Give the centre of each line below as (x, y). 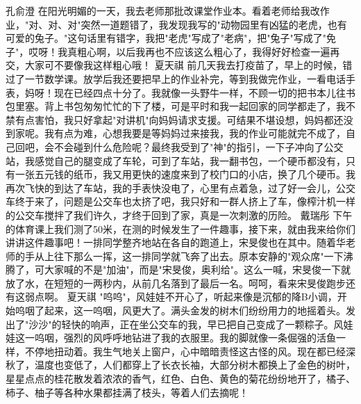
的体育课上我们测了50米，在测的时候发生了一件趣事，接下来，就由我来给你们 (180, 228)
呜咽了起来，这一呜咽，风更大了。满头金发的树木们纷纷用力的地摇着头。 (180, 310)
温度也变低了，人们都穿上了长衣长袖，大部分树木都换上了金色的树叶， (195, 365)
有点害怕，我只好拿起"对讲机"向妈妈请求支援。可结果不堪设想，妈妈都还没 (184, 119)
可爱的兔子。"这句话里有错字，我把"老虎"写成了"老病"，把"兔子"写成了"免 (171, 38)
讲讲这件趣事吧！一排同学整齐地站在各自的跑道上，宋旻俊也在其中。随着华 (176, 242)
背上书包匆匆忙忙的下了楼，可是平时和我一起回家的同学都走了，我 (195, 106)
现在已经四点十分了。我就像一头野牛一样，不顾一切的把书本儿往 (200, 92)
